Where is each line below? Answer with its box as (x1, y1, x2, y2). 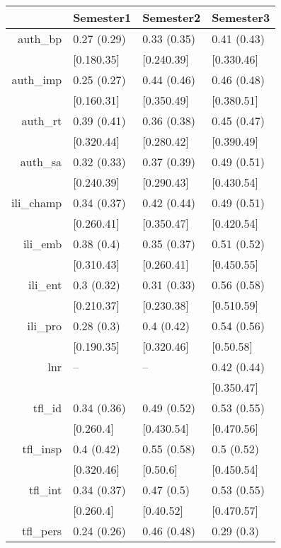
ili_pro (27, 317, 62, 334)
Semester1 (73, 9, 132, 25)
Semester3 (212, 9, 270, 25)
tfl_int (28, 482, 62, 498)
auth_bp (18, 30, 62, 47)
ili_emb (23, 235, 62, 252)
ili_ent (28, 276, 62, 293)
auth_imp (11, 71, 62, 88)
